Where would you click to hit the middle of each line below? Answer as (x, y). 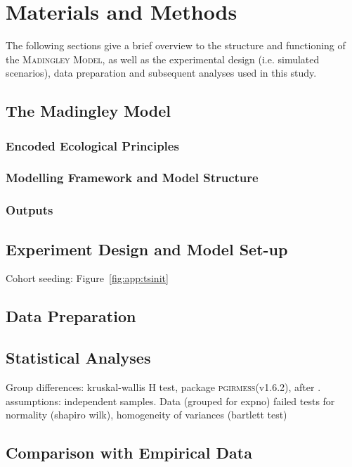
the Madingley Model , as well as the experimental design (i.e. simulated (163, 59)
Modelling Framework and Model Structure (132, 178)
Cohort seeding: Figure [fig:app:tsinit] (87, 278)
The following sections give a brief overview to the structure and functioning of (176, 45)
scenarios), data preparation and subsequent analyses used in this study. (161, 73)
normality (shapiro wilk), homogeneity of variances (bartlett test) (146, 415)
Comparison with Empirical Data (129, 453)
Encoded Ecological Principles (92, 145)
